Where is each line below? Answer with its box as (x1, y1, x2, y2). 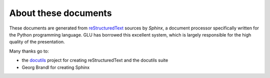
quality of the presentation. (9, 39, 65, 45)
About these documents (9, 7, 112, 18)
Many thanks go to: (9, 48, 49, 54)
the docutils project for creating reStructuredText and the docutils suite (21, 57, 168, 63)
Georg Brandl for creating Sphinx (21, 64, 90, 70)
